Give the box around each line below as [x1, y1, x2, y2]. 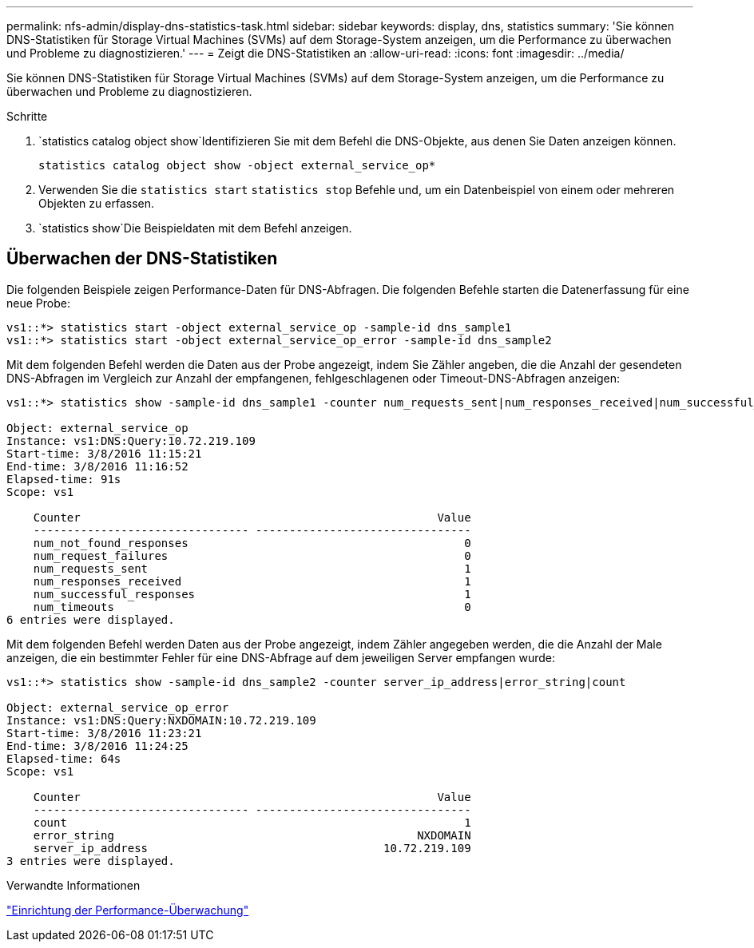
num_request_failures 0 [33, 549, 471, 562]
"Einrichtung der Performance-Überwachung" [6, 902, 249, 917]
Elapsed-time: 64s [6, 752, 121, 765]
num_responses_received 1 [33, 574, 471, 588]
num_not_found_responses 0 [33, 536, 471, 549]
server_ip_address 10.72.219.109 [33, 841, 471, 855]
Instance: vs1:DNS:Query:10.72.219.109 [6, 434, 256, 447]
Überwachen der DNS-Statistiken [6, 248, 278, 269]
